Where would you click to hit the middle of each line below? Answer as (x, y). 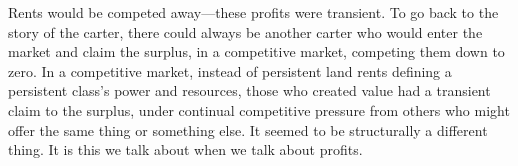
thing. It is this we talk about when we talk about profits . (185, 149)
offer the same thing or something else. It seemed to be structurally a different (248, 129)
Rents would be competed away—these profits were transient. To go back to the (253, 12)
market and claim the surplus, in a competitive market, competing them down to (256, 51)
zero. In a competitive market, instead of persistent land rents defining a (230, 70)
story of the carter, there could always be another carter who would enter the (245, 31)
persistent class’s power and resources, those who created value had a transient (249, 90)
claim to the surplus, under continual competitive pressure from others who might (259, 109)
